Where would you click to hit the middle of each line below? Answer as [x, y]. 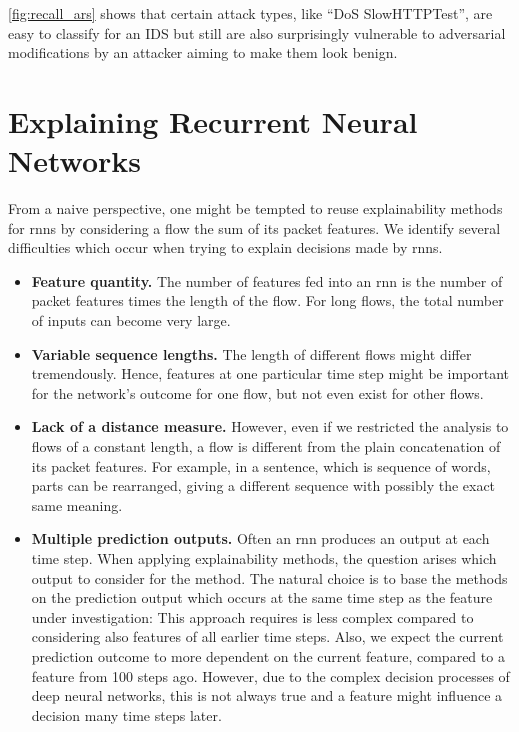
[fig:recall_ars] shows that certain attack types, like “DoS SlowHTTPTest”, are [250, 13]
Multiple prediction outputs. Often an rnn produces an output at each [260, 538]
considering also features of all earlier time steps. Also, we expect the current [267, 636]
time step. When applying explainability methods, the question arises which [264, 558]
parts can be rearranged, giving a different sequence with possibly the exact [263, 485]
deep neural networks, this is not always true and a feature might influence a [267, 695]
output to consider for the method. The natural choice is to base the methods [269, 577]
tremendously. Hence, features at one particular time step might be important [270, 373]
